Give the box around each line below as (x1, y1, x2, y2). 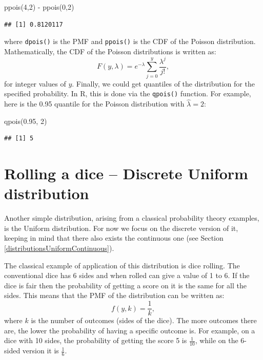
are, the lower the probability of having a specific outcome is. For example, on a (4, 325, 255, 335)
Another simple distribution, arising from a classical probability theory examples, (4, 213, 259, 223)
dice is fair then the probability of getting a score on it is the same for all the (4, 280, 247, 290)
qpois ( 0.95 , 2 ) (4, 115, 47, 126)
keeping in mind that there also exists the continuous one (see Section (4, 232, 224, 243)
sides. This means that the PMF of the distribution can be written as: (4, 290, 225, 301)
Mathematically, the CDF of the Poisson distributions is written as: (4, 46, 216, 56)
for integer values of (4, 78, 66, 89)
